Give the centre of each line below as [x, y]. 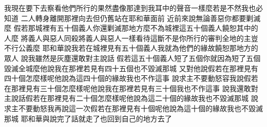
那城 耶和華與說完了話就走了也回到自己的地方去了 [88, 118]
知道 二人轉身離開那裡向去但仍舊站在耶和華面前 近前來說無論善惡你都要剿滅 [132, 18]
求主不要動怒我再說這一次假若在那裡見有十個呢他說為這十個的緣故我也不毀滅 [133, 108]
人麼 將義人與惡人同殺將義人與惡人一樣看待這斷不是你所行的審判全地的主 [128, 38]
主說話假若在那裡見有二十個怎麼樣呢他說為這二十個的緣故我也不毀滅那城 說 [131, 98]
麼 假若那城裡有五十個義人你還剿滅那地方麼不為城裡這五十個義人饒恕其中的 [131, 28]
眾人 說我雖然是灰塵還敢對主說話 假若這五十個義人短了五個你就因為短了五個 [132, 58]
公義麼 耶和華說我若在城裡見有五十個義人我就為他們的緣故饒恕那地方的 [138, 48]
